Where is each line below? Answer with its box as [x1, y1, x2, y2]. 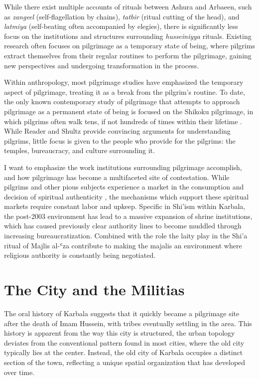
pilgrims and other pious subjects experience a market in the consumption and [4, 182, 244, 192]
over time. [4, 367, 35, 377]
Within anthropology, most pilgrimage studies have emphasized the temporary [4, 77, 244, 87]
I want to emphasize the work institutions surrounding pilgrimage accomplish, [4, 162, 242, 172]
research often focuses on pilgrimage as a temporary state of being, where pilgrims [4, 40, 255, 51]
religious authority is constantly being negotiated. [4, 250, 156, 260]
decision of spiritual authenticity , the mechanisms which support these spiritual [4, 191, 249, 201]
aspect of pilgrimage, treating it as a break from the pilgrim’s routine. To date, [4, 86, 245, 97]
